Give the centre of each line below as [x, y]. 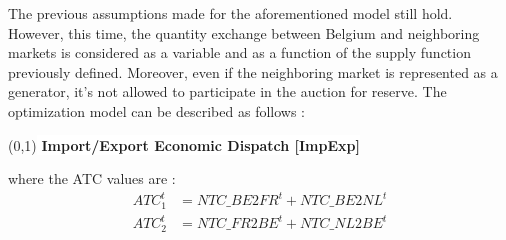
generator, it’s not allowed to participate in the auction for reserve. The [227, 91]
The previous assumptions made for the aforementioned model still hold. [230, 13]
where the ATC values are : [92, 178]
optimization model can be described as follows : [156, 110]
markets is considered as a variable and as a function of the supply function [239, 52]
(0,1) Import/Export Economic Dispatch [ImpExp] [184, 144]
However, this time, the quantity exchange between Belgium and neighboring [244, 32]
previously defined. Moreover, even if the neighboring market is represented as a [253, 71]
